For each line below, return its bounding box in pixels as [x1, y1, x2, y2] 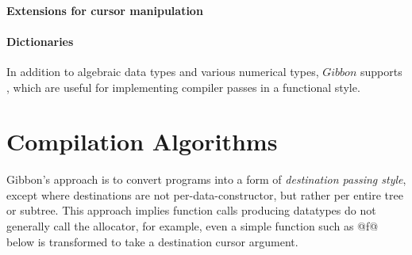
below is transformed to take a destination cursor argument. [6, 233, 298, 249]
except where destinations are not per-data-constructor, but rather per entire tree [6, 186, 403, 203]
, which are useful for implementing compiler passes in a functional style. [6, 78, 360, 95]
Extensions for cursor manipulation [6, 2, 203, 18]
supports [360, 63, 402, 79]
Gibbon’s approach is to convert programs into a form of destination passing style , [6, 171, 406, 188]
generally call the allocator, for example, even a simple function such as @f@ [6, 218, 379, 234]
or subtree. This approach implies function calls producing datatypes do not [6, 202, 376, 219]
